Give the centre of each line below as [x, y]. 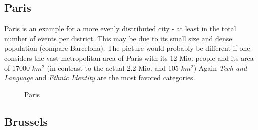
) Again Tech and [220, 68]
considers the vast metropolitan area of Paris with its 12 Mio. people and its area [129, 57]
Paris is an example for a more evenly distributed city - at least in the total [120, 28]
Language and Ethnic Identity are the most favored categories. [100, 78]
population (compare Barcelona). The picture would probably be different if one [127, 48]
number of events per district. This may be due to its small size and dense [118, 38]
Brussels [26, 121]
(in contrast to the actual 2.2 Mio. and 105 [113, 68]
